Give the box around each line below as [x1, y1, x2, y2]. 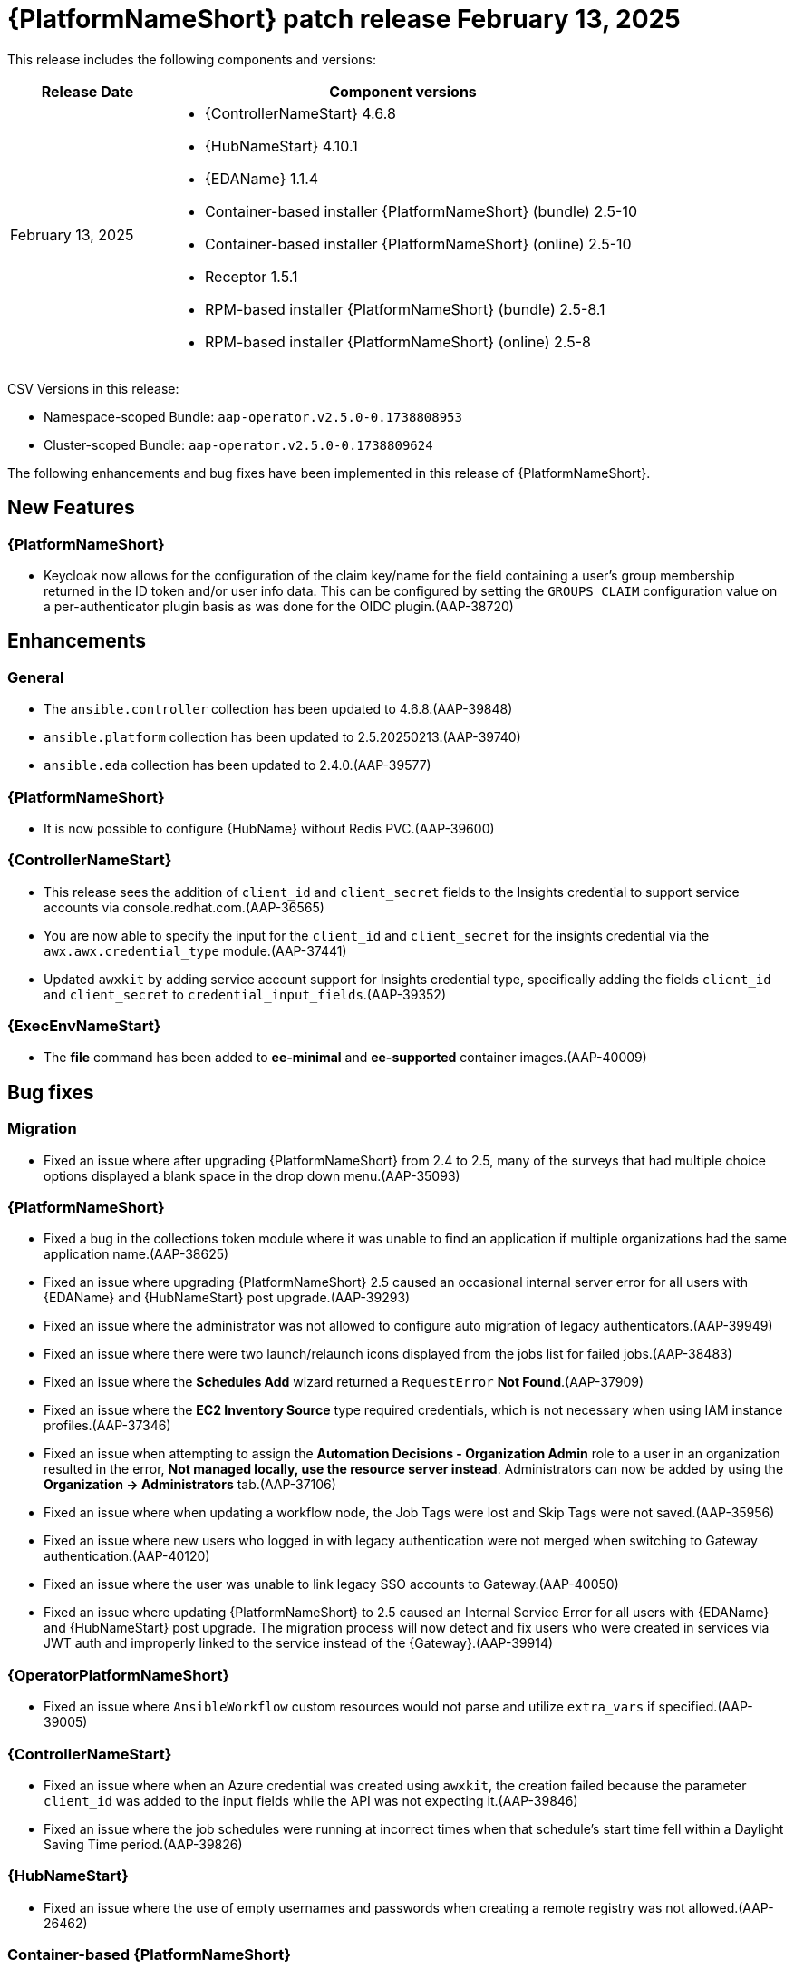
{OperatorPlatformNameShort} [7, 1665, 230, 1684]
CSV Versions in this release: [7, 380, 179, 396]
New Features [7, 496, 135, 520]
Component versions [329, 82, 477, 101]
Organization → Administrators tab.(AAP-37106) [44, 1477, 336, 1493]
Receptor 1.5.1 [205, 267, 298, 286]
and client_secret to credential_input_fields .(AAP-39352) [44, 986, 447, 1002]
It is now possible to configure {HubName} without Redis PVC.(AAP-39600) [44, 820, 495, 836]
